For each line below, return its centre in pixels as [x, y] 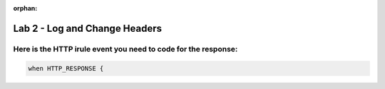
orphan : [25, 8]
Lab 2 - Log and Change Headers [88, 28]
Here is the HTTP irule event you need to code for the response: [125, 49]
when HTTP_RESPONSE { [66, 68]
